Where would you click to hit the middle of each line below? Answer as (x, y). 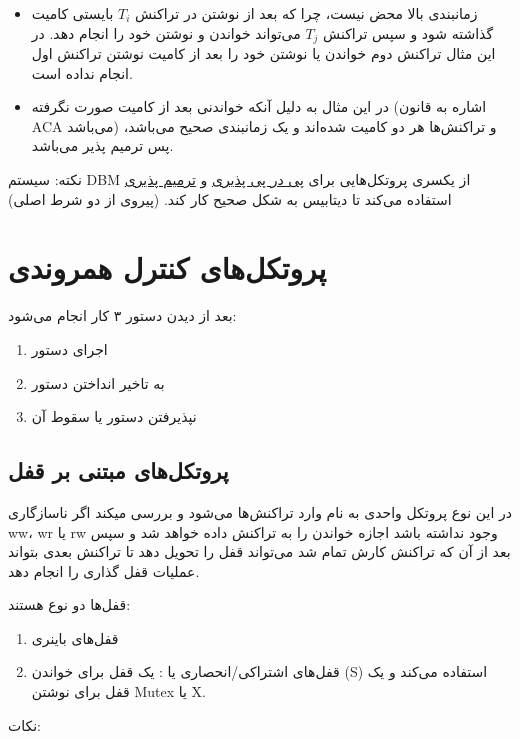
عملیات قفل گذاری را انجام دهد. (104, 570)
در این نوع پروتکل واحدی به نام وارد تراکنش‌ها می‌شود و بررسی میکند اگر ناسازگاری (260, 511)
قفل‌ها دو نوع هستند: (69, 604)
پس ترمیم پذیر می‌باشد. (102, 145)
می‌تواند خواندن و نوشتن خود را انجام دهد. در (166, 32)
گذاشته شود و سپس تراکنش (408, 32)
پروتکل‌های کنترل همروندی (167, 267)
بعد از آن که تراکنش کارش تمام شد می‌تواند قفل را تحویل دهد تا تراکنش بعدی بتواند (259, 551)
